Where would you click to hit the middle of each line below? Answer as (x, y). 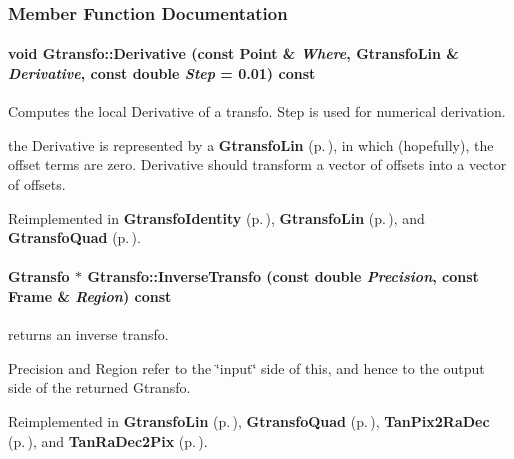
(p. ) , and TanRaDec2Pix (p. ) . (108, 440)
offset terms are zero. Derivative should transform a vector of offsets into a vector (257, 164)
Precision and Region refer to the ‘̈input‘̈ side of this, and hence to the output (246, 367)
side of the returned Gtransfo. (99, 387)
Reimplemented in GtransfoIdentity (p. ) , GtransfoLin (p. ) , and (216, 217)
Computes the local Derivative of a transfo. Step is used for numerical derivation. (257, 111)
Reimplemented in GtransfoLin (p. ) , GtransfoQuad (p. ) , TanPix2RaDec (249, 420)
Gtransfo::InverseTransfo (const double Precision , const (283, 276)
